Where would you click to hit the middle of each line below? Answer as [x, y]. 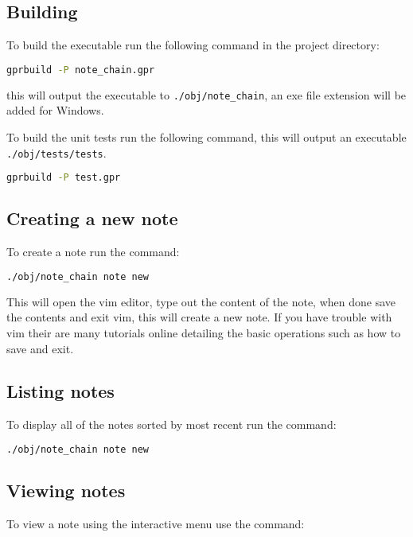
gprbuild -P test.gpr [64, 178]
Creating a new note [92, 218]
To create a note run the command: [93, 252]
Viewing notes [66, 490]
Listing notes [60, 391]
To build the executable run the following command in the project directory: [193, 45]
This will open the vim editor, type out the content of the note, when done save [201, 301]
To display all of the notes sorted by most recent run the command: [171, 424]
